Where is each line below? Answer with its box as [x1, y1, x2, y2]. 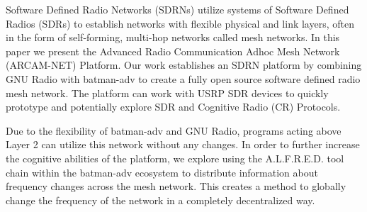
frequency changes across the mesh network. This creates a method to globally [6, 179, 346, 194]
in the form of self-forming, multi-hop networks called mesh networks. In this [6, 30, 340, 45]
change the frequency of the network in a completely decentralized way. [6, 192, 315, 207]
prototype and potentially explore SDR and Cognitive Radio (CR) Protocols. [6, 99, 341, 114]
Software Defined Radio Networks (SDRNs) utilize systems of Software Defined [6, 2, 349, 16]
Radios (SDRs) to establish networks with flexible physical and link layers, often [6, 16, 354, 30]
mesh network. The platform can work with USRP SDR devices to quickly [6, 85, 329, 100]
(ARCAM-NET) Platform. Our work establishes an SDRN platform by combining [6, 57, 362, 72]
